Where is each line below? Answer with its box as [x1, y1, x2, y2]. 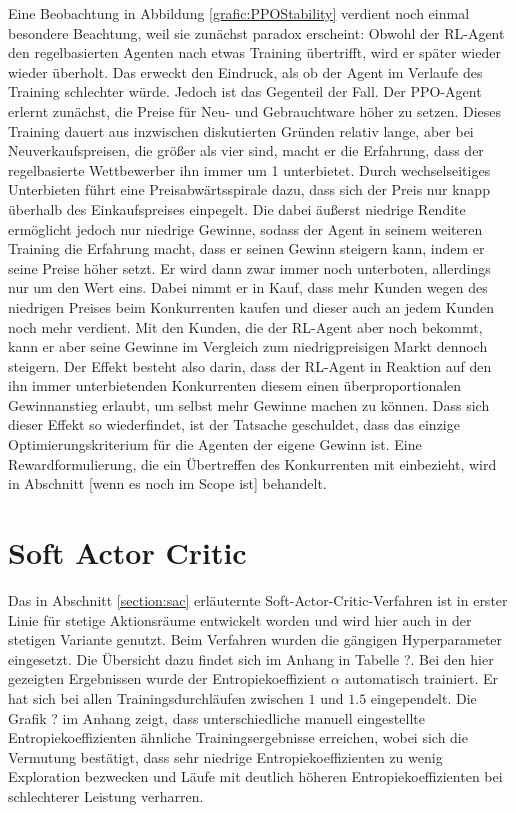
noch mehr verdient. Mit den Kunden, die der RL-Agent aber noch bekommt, [8, 316, 483, 337]
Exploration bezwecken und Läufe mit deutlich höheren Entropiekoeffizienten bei [8, 766, 503, 787]
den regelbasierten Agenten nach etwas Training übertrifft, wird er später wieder [8, 42, 501, 63]
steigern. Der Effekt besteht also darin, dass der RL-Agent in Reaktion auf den [8, 355, 492, 376]
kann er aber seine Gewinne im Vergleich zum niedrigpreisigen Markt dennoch [8, 336, 488, 357]
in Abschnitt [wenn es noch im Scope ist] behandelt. [8, 473, 327, 494]
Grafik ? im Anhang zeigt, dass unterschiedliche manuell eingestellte [8, 707, 425, 728]
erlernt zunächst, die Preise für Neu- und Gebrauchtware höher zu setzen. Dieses [8, 100, 502, 121]
